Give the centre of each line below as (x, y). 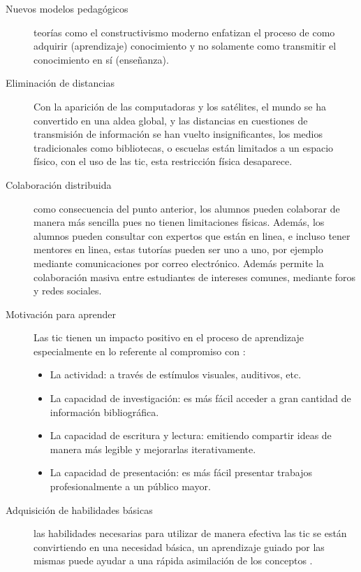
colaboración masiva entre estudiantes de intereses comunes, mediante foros (195, 277)
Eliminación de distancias (60, 83)
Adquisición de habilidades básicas (79, 509)
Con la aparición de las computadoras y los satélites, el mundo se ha (180, 106)
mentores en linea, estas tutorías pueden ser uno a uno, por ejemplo (178, 249)
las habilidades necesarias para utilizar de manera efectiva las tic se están (190, 533)
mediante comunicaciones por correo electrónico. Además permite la (179, 263)
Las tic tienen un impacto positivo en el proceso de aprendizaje (169, 337)
